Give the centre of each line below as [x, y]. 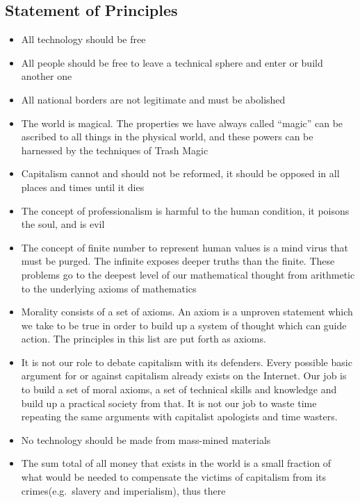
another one [47, 76]
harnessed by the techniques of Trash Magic [115, 150]
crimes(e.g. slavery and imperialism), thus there [123, 490]
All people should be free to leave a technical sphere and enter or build [172, 62]
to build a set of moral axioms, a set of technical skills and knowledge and [179, 389]
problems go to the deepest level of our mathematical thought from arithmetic [188, 274]
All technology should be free [83, 39]
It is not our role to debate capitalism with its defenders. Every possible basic [187, 362]
